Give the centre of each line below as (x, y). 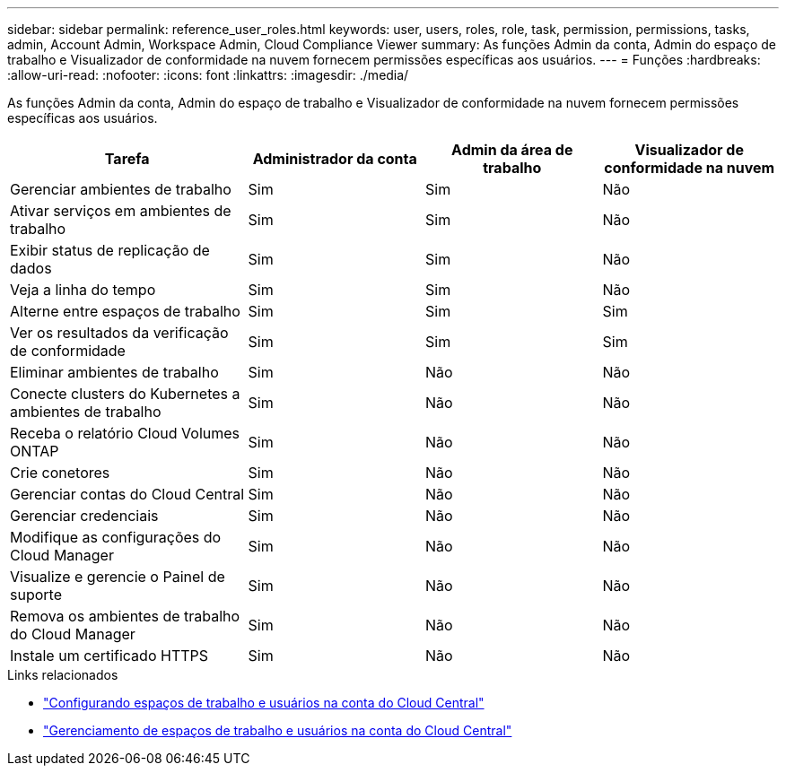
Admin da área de (512, 150)
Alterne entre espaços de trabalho (125, 311)
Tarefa (127, 159)
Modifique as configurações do (116, 537)
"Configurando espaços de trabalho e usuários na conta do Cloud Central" (264, 703)
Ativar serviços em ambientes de (121, 211)
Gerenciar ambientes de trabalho (121, 189)
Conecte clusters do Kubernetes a (125, 394)
